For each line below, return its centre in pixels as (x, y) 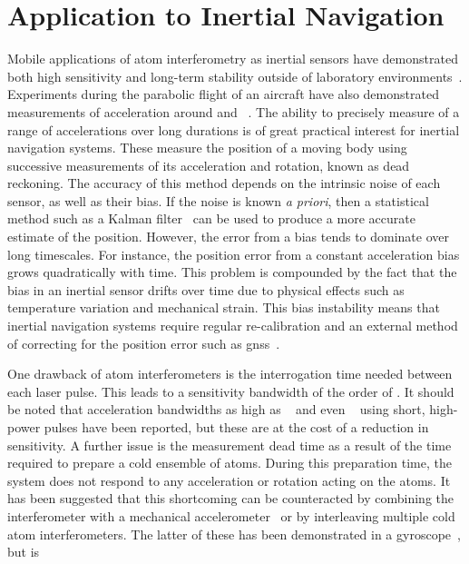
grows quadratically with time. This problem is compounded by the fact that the (232, 272)
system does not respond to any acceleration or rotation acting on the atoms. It (229, 480)
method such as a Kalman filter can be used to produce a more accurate (211, 218)
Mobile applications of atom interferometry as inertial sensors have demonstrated (233, 59)
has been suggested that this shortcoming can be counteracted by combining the (230, 498)
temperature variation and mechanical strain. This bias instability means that (224, 307)
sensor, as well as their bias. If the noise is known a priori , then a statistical (218, 200)
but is (24, 552)
